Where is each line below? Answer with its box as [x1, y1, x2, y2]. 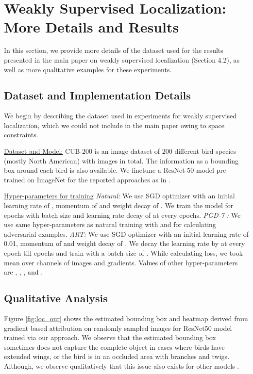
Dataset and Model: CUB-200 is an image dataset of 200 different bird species [4, 146, 236, 156]
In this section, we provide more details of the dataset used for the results [4, 45, 223, 55]
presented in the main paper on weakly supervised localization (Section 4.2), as [4, 54, 239, 65]
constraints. [4, 130, 38, 140]
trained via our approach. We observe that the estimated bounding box [4, 332, 216, 342]
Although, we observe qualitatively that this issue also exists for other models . [4, 360, 239, 371]
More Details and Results [4, 17, 179, 37]
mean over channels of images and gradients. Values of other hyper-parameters [4, 257, 238, 267]
